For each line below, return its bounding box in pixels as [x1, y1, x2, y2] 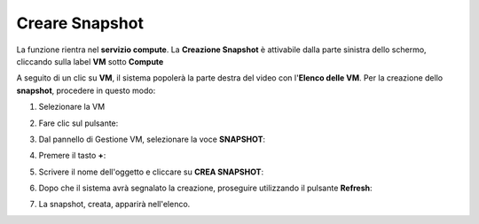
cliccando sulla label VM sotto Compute [16, 56, 164, 66]
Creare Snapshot [16, 13, 144, 33]
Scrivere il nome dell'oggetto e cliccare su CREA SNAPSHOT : [38, 166, 264, 177]
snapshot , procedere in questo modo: [16, 85, 156, 96]
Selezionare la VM [38, 102, 106, 112]
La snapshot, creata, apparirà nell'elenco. [38, 199, 191, 210]
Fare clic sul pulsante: [38, 118, 119, 128]
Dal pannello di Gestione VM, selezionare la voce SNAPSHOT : [38, 134, 266, 144]
